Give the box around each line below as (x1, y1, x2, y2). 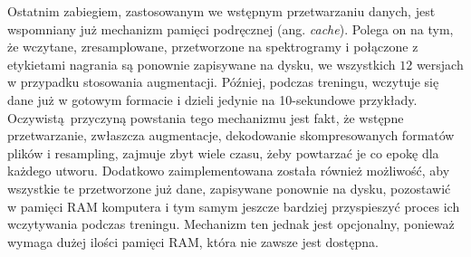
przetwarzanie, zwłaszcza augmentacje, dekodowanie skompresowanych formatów (7, 126, 455, 145)
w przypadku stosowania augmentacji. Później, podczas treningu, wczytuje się (7, 72, 439, 91)
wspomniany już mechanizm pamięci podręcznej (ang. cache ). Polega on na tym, (7, 19, 454, 38)
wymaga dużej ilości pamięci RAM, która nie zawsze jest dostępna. (7, 232, 379, 251)
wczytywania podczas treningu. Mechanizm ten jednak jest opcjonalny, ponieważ (7, 214, 455, 233)
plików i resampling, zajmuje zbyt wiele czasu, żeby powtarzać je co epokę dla (7, 143, 439, 162)
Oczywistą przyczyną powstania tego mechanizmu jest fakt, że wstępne (7, 108, 404, 127)
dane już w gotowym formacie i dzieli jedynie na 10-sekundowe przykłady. (7, 90, 418, 109)
